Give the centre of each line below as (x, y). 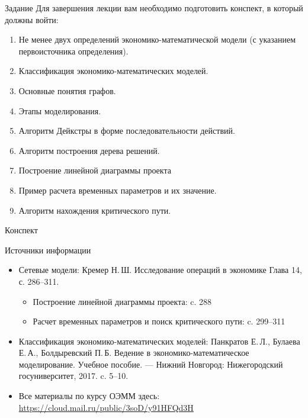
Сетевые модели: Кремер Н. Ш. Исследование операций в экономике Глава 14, (160, 270)
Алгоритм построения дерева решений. (89, 150)
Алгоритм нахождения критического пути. (95, 210)
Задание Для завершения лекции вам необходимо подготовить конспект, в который (154, 8)
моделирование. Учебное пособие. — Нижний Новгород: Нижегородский (151, 364)
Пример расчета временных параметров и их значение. (118, 190)
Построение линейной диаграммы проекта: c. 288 (122, 301)
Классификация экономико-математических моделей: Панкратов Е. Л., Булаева (159, 341)
